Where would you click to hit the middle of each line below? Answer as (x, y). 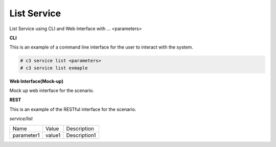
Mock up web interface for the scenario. (52, 91)
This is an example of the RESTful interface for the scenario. (73, 109)
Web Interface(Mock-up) (37, 81)
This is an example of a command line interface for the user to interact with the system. (101, 47)
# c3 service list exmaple (54, 68)
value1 (53, 135)
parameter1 (26, 135)
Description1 (81, 135)
